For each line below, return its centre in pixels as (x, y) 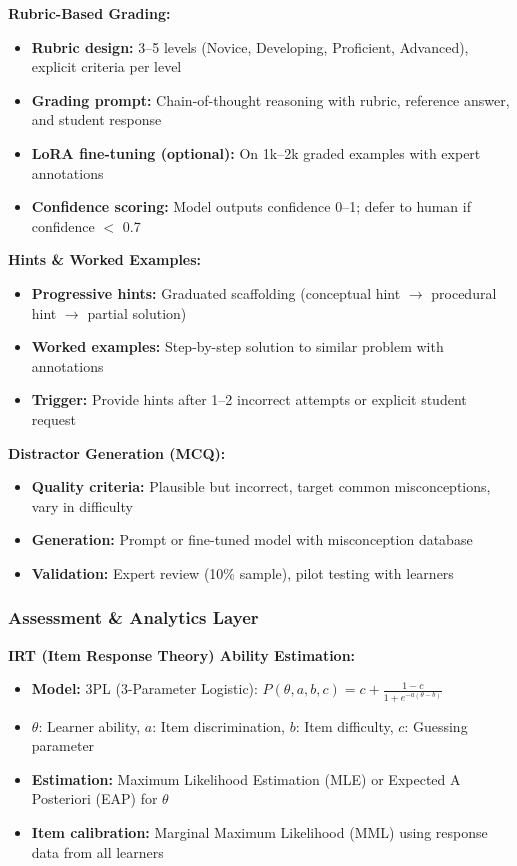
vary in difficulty (82, 505)
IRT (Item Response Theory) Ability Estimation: (182, 654)
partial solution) (137, 312)
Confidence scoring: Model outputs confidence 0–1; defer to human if (251, 206)
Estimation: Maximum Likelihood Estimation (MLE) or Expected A (246, 778)
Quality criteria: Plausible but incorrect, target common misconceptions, (261, 486)
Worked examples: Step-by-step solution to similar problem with (237, 346)
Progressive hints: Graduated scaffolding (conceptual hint (216, 292)
